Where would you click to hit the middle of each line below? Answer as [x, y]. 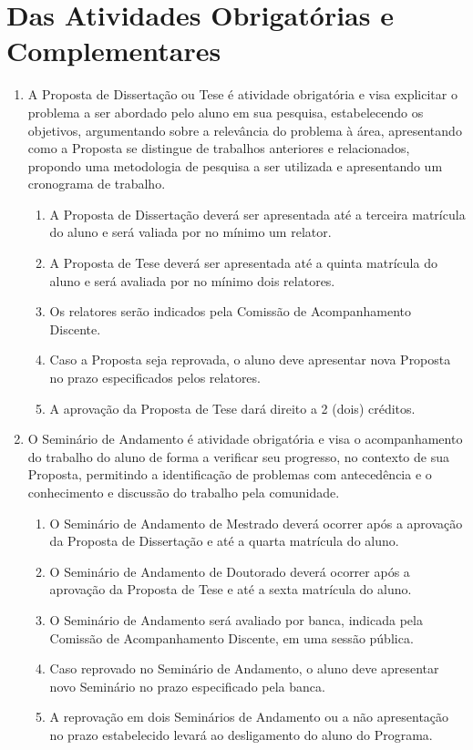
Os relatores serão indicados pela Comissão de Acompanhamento [231, 311]
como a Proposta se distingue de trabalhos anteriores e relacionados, [219, 148]
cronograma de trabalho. [97, 184]
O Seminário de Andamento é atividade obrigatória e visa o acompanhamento [245, 439]
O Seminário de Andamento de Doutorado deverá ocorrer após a [230, 571]
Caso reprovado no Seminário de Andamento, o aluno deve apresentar [244, 668]
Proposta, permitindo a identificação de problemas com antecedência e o [230, 474]
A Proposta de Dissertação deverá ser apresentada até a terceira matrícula [257, 214]
